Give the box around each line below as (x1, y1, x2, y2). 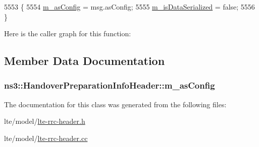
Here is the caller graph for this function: (4, 28, 131, 39)
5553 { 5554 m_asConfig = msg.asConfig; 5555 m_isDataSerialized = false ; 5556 (4, 2, 255, 12)
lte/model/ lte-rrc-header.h (4, 116, 85, 126)
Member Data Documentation (4, 53, 165, 68)
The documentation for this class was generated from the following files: (4, 99, 227, 109)
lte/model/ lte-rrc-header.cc (4, 132, 88, 143)
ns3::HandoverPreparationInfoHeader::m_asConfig (4, 79, 215, 92)
